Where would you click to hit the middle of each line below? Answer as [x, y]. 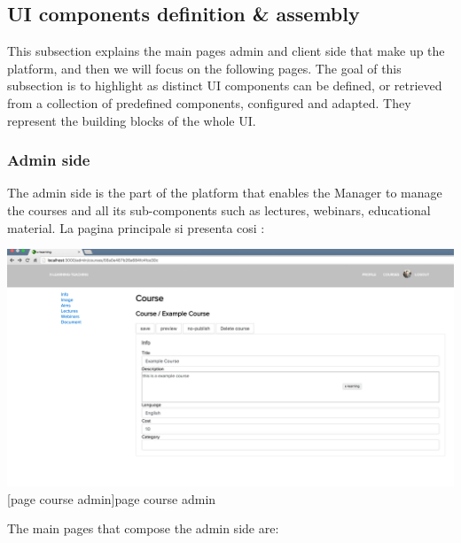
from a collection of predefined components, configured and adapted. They [209, 102]
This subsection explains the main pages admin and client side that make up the [226, 51]
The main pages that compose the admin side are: [143, 528]
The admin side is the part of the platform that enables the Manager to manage [225, 193]
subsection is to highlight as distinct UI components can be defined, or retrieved [225, 85]
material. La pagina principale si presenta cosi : [136, 227]
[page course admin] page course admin [112, 498]
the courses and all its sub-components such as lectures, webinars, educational [219, 209]
